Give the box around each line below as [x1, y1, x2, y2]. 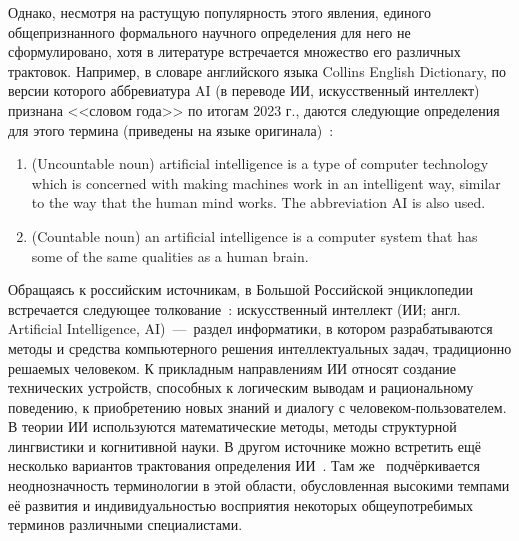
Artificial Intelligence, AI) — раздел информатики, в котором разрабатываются [8, 318, 493, 339]
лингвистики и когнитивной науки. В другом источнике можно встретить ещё [8, 435, 482, 456]
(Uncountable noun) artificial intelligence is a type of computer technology [31, 153, 489, 174]
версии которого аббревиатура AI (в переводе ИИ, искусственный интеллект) [8, 80, 480, 101]
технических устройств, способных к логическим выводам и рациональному [8, 377, 474, 398]
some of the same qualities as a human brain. [31, 245, 309, 266]
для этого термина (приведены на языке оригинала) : [8, 119, 334, 140]
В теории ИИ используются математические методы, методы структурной [8, 416, 457, 437]
